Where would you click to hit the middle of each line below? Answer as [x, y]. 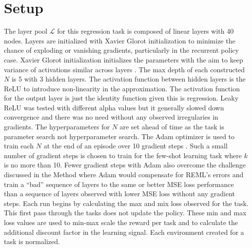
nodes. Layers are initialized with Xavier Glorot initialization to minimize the [120, 40]
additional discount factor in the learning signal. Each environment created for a [124, 232]
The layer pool [26, 31]
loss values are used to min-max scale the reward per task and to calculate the [121, 222]
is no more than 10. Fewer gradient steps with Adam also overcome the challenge [125, 165]
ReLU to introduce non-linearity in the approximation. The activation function [122, 88]
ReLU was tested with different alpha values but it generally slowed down [114, 107]
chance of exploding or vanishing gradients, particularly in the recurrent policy [121, 50]
